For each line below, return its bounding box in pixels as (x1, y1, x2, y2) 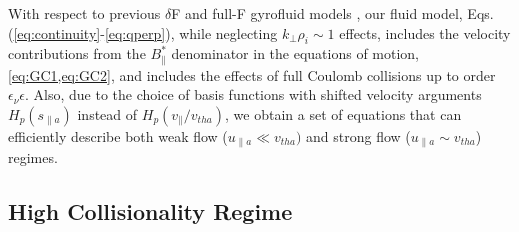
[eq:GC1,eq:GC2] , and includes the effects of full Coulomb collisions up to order (8, 64, 496, 85)
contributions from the (8, 43, 146, 64)
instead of (77, 104, 138, 125)
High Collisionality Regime (8, 196, 293, 227)
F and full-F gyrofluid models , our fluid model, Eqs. (171, 3, 494, 23)
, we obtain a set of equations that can (225, 104, 462, 125)
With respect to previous (8, 3, 161, 23)
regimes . (8, 147, 58, 168)
